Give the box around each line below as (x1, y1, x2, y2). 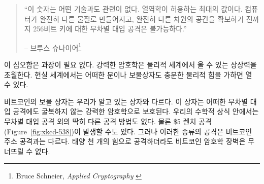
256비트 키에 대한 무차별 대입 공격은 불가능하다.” (33, 23, 187, 34)
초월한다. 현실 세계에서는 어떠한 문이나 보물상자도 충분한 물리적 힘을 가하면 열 (4, 69, 252, 80)
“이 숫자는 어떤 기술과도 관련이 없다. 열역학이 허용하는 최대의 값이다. (24, 4, 243, 14)
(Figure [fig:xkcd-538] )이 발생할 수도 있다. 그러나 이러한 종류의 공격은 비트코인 (4, 126, 252, 136)
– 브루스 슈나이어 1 (24, 41, 82, 53)
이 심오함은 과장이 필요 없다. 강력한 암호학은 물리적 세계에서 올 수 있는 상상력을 (4, 59, 257, 70)
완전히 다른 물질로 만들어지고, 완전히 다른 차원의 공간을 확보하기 (40, 13, 244, 24)
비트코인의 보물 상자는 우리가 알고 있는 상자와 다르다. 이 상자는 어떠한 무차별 (4, 96, 248, 106)
